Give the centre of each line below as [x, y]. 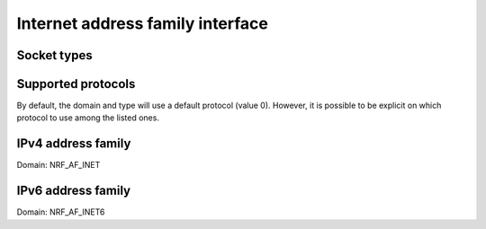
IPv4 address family [74, 144]
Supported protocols [76, 84]
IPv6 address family [73, 191]
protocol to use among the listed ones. [88, 118]
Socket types [55, 55]
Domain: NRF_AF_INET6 [61, 212]
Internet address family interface [143, 23]
